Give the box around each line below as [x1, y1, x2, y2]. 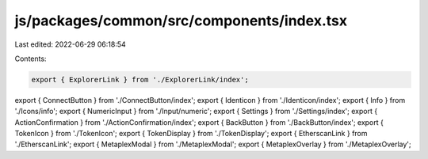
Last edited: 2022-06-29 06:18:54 [14, 40, 126, 49]
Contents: [14, 54, 47, 63]
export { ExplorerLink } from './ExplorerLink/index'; [31, 75, 249, 84]
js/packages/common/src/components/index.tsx [14, 12, 348, 29]
